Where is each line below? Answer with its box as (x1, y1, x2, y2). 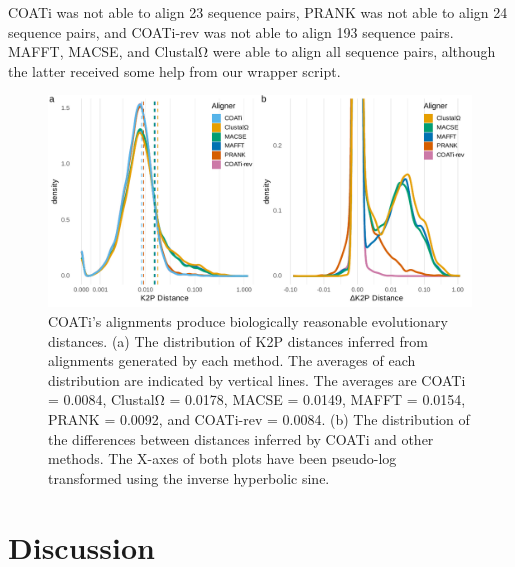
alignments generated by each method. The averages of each (48, 350, 416, 371)
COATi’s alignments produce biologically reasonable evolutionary (48, 310, 448, 331)
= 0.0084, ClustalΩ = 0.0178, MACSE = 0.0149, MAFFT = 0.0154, (48, 389, 466, 410)
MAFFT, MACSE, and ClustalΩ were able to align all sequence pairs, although (8, 41, 496, 62)
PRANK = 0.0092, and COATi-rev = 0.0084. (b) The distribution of (48, 408, 470, 429)
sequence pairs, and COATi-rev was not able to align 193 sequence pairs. (8, 21, 454, 42)
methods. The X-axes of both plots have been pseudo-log (48, 448, 397, 469)
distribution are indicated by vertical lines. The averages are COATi (48, 369, 466, 390)
